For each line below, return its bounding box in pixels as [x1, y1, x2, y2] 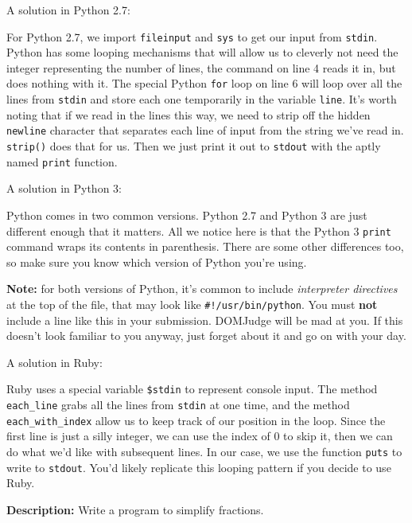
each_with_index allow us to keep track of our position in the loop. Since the [6, 412, 386, 428]
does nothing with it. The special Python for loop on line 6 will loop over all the [6, 75, 402, 92]
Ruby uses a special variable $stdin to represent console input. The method [6, 381, 378, 397]
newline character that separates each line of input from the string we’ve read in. [6, 122, 404, 139]
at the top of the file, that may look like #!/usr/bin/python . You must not [6, 295, 378, 312]
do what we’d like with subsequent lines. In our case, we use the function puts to [6, 443, 402, 459]
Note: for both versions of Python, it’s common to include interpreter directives [6, 280, 398, 297]
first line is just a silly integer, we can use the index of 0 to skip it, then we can [6, 427, 393, 444]
